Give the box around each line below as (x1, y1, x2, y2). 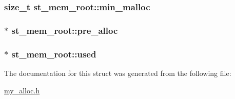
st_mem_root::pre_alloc (11, 24, 118, 36)
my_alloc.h (4, 85, 40, 95)
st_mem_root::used (11, 47, 96, 60)
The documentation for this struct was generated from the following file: (4, 67, 231, 78)
